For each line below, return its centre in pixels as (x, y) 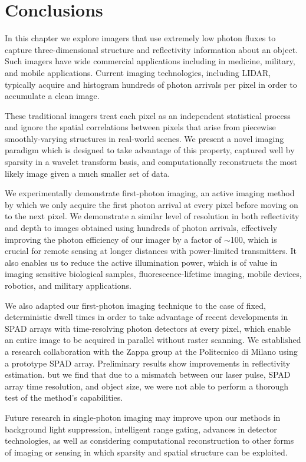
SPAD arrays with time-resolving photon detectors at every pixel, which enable (148, 328)
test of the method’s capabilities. (64, 397)
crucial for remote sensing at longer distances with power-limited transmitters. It (151, 251)
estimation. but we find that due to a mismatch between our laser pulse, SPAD (148, 374)
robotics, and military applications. (68, 285)
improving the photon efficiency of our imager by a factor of (113, 239)
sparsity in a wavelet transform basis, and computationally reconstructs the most (151, 162)
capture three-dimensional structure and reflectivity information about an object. (152, 49)
